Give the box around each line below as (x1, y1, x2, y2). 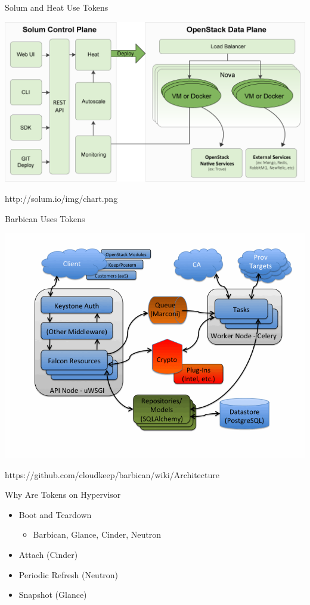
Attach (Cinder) (18, 548, 78, 561)
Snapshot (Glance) (18, 588, 87, 601)
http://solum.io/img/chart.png (5, 192, 118, 204)
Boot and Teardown (18, 508, 92, 520)
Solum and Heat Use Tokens (5, 1, 108, 13)
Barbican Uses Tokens (5, 212, 85, 224)
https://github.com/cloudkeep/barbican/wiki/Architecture (5, 468, 219, 481)
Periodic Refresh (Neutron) (18, 568, 119, 581)
